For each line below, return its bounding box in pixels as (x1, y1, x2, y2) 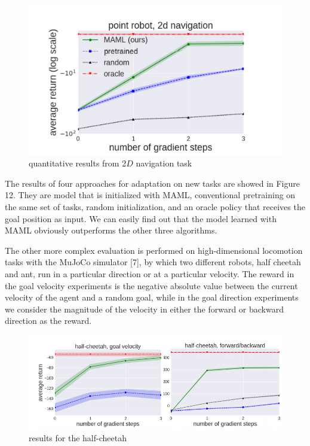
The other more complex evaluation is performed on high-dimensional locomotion (5, 244, 303, 256)
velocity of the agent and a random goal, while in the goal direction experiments (5, 291, 299, 304)
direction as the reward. (5, 314, 92, 327)
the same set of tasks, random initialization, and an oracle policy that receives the (5, 200, 305, 213)
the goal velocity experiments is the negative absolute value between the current (5, 279, 298, 292)
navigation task (136, 157, 192, 169)
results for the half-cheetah (29, 432, 127, 444)
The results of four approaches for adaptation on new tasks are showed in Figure (5, 177, 300, 189)
